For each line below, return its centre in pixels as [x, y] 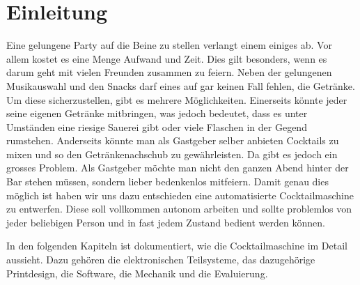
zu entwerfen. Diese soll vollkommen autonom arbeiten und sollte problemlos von [179, 209]
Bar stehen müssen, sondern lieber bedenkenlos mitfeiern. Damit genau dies [167, 182]
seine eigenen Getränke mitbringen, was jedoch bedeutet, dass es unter [157, 113]
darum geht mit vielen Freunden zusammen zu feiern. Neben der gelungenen [169, 72]
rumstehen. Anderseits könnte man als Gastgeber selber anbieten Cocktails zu [173, 140]
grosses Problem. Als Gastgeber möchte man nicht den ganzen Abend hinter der [178, 168]
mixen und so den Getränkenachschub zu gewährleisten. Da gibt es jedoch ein [172, 154]
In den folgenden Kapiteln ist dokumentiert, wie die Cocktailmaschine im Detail [177, 246]
